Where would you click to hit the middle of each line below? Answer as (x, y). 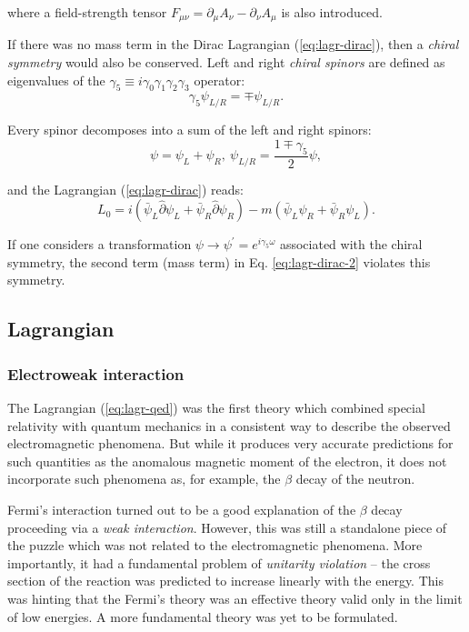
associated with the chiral (351, 244)
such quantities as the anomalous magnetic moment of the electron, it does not (227, 461)
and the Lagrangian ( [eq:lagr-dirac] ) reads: (125, 189)
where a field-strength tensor (87, 12)
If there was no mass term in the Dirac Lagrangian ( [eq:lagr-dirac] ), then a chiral (233, 44)
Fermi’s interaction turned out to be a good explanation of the (182, 509)
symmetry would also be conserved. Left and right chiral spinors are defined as (226, 62)
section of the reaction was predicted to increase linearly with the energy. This (225, 581)
